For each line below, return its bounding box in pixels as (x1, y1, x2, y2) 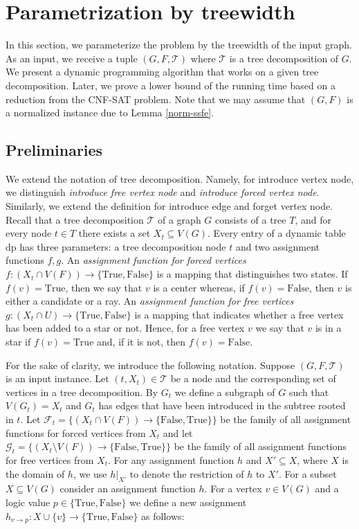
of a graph (158, 212, 201, 226)
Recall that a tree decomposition (6, 212, 144, 226)
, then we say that (65, 280, 142, 294)
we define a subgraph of (174, 384, 275, 399)
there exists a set (78, 226, 151, 240)
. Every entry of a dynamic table (208, 226, 346, 240)
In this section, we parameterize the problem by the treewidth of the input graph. (6, 37, 352, 52)
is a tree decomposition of (229, 51, 339, 65)
